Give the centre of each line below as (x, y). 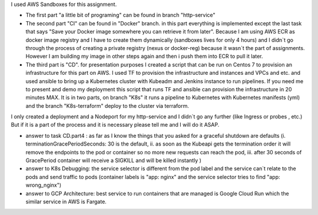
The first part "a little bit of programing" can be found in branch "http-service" (120, 15)
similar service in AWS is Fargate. (66, 201)
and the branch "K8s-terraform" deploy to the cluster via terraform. (107, 105)
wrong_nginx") (44, 185)
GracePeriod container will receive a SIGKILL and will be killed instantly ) (113, 161)
